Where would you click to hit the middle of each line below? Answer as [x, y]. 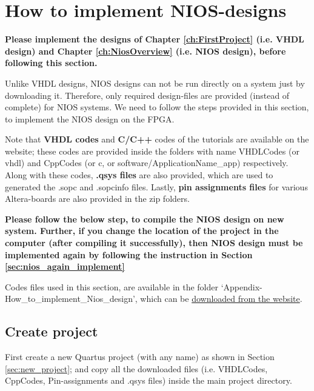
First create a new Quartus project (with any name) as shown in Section [140, 357]
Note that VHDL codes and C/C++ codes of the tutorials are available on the [157, 139]
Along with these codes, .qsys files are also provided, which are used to [139, 175]
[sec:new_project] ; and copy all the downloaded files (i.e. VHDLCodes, [136, 368]
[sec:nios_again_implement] [65, 266]
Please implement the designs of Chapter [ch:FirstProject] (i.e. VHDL [155, 39]
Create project [52, 331]
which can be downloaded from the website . [221, 299]
